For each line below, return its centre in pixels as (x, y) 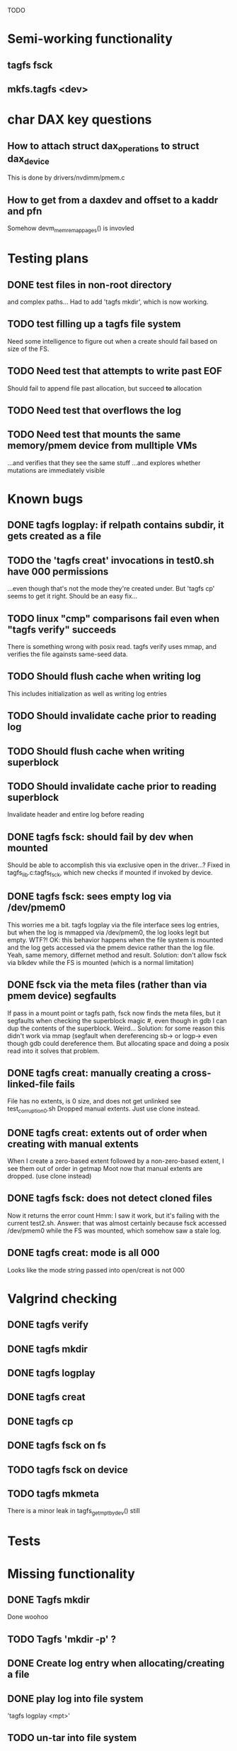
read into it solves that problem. (54, 1051)
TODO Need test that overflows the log (94, 410)
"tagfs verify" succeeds (62, 629)
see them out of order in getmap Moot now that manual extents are (105, 1169)
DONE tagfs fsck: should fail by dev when (100, 837)
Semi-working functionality (90, 39)
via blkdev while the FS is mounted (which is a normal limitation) (101, 962)
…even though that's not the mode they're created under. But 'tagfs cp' (111, 589)
